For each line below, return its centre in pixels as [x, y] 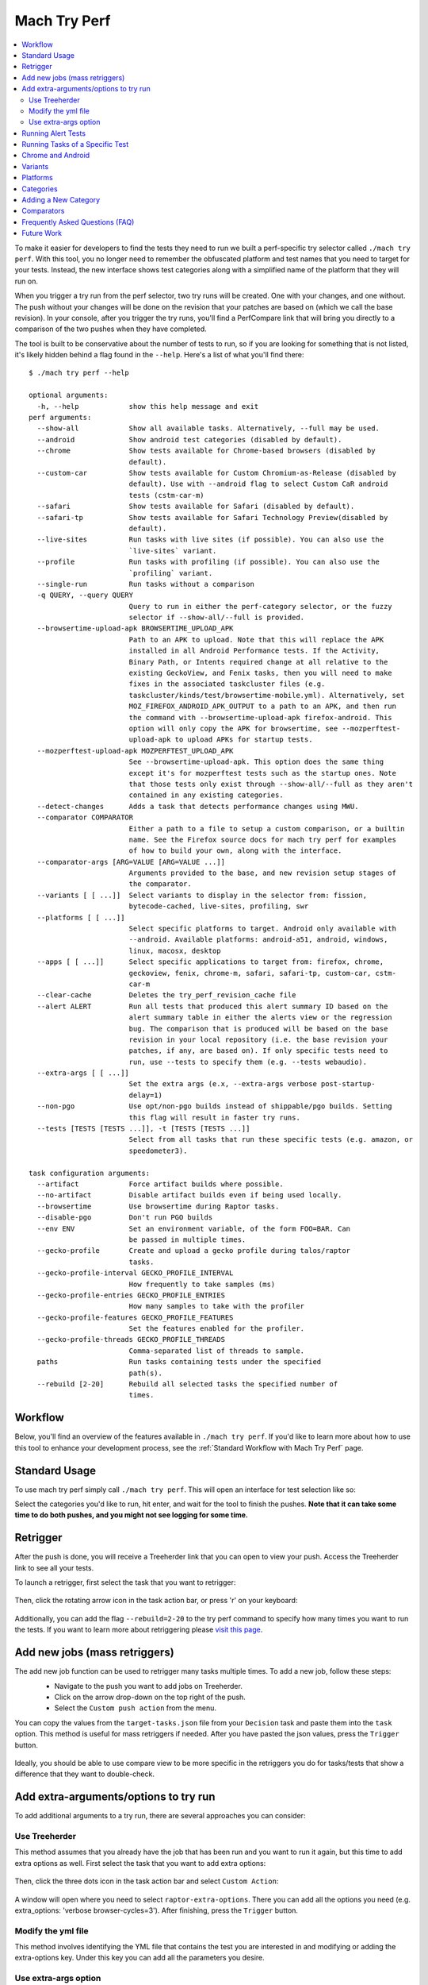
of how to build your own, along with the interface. [235, 851]
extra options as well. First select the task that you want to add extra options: [140, 1863]
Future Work [42, 233]
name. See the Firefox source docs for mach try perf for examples [262, 839]
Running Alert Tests [54, 133]
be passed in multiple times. [187, 1239]
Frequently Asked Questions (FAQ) [78, 222]
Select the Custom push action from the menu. [136, 1708]
